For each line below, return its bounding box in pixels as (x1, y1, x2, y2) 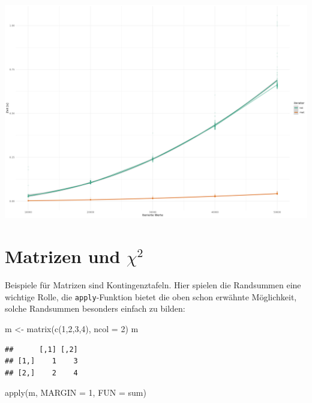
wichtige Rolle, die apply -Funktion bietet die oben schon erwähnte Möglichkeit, (5, 290, 297, 303)
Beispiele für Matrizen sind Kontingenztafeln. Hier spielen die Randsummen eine (5, 279, 301, 291)
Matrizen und (5, 244, 121, 268)
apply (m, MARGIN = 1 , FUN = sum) (5, 386, 146, 399)
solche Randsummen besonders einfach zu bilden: (5, 302, 185, 315)
